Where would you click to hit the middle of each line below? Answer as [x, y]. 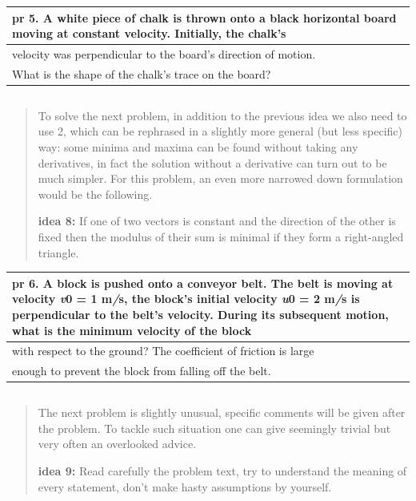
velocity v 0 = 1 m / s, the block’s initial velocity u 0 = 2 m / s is [186, 299]
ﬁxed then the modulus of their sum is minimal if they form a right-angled [221, 237]
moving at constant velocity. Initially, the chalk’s [149, 33]
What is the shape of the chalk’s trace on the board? [142, 73]
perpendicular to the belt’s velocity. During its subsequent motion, [200, 314]
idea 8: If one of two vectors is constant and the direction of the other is [217, 221]
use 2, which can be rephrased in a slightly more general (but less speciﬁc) [220, 131]
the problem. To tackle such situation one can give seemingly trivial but [214, 428]
